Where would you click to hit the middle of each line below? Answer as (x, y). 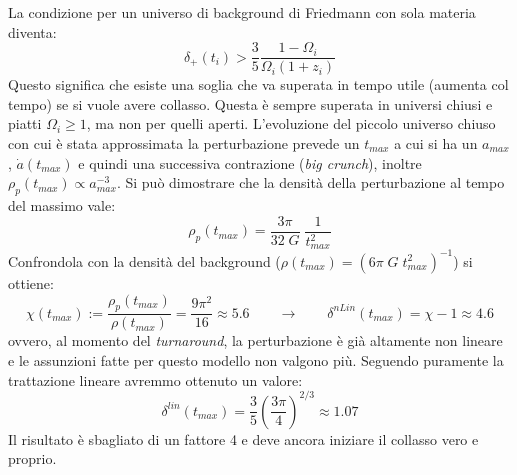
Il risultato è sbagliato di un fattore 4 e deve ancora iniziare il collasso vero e (243, 438)
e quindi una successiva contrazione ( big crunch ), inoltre (250, 162)
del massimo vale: (62, 205)
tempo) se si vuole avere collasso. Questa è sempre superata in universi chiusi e (250, 103)
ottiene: (31, 282)
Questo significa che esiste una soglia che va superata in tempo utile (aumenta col (258, 84)
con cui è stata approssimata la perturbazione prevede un (184, 143)
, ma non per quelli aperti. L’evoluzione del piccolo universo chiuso (291, 123)
